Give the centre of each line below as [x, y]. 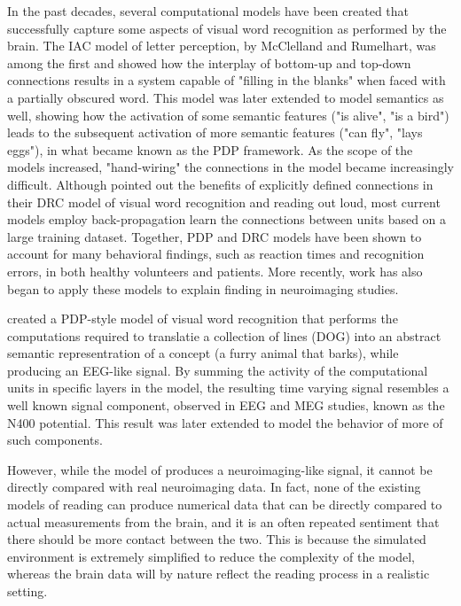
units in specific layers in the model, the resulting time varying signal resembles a [228, 388]
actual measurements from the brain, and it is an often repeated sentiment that [223, 521]
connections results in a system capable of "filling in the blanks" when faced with [227, 80]
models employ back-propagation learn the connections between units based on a [227, 219]
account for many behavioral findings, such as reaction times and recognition [216, 254]
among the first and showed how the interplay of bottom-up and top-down [209, 62]
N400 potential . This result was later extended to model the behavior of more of [225, 422]
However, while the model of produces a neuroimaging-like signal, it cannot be [220, 469]
